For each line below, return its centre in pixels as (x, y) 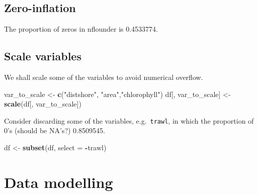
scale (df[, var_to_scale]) (43, 104)
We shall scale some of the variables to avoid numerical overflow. (104, 77)
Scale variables (43, 56)
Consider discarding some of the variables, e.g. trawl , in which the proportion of (129, 120)
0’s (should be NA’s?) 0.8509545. (55, 130)
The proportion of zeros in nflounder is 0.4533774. (81, 29)
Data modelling (59, 182)
